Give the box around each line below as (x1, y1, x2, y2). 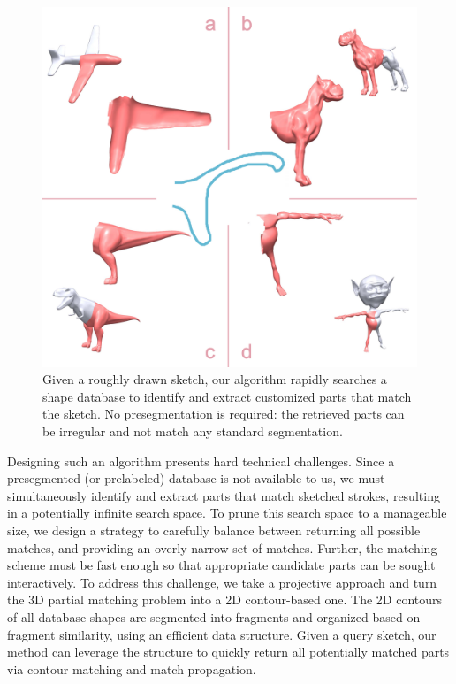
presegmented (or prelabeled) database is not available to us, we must (7, 469, 385, 488)
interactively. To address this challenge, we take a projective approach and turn (7, 573, 437, 591)
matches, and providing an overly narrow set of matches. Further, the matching (7, 538, 437, 557)
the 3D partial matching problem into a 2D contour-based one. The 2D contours (7, 590, 443, 609)
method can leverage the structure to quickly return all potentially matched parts (7, 642, 450, 661)
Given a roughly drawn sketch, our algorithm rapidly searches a (42, 370, 387, 388)
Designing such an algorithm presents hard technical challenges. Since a (7, 451, 395, 470)
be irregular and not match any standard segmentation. (42, 421, 343, 440)
